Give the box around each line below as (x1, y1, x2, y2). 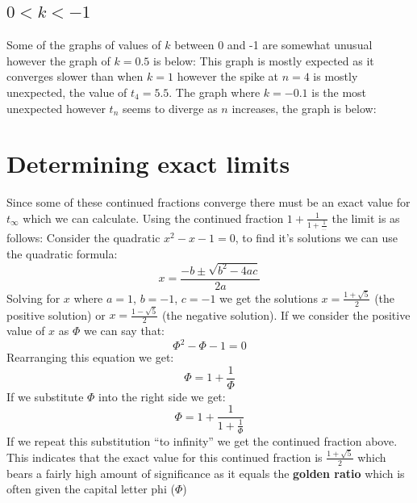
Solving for (6, 289, 60, 306)
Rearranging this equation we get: (6, 349, 174, 366)
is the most (311, 83, 367, 100)
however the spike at (177, 68, 278, 85)
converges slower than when (6, 68, 144, 85)
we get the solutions (219, 289, 318, 306)
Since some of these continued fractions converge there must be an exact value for (6, 194, 411, 211)
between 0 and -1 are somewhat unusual (174, 36, 373, 53)
